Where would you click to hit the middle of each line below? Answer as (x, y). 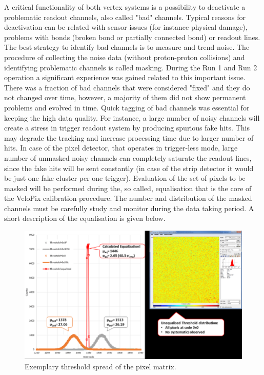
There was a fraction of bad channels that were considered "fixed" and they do (127, 87)
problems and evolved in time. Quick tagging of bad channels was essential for (127, 107)
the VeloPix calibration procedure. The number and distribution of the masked (128, 198)
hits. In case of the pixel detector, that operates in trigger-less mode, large (121, 148)
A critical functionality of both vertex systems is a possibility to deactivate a (125, 7)
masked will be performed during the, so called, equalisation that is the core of (128, 188)
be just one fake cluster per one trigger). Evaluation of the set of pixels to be (125, 178)
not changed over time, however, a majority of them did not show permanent (125, 97)
